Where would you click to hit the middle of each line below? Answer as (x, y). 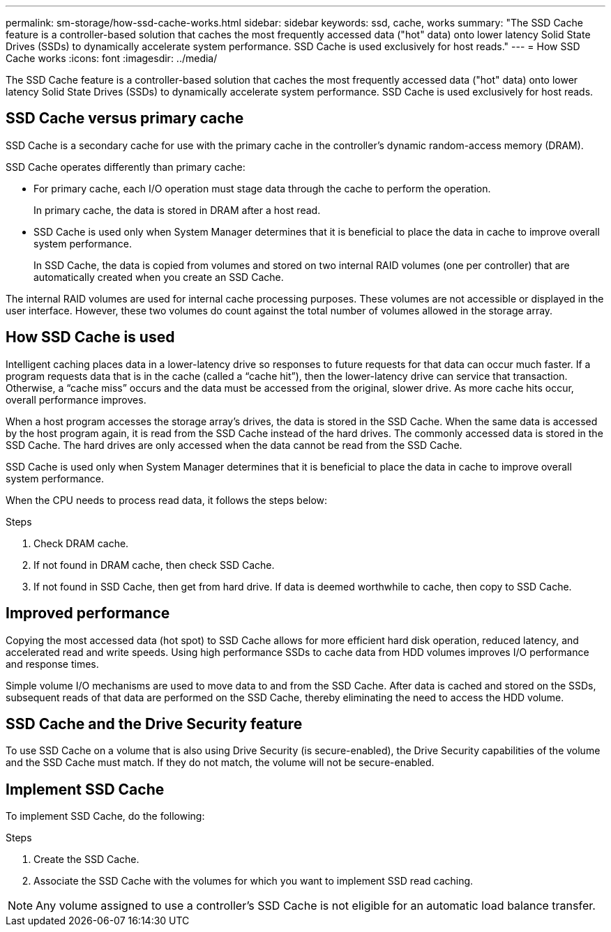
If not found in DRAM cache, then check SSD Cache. (154, 565)
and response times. (52, 664)
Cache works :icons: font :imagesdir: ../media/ (112, 58)
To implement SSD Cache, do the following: (105, 816)
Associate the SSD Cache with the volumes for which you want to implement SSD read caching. (254, 881)
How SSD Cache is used (90, 337)
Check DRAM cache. (81, 543)
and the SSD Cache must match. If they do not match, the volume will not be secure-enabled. (220, 763)
